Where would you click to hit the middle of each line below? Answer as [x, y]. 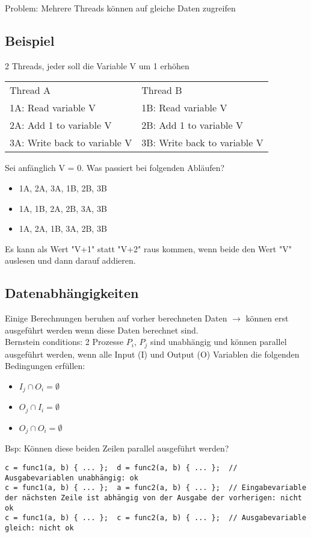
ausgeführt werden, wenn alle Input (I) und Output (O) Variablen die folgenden [152, 354]
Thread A [30, 90]
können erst [267, 318]
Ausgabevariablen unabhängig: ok [72, 478]
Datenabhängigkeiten [72, 293]
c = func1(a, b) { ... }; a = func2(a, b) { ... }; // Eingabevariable [156, 488]
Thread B [162, 90]
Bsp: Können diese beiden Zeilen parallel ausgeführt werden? [117, 448]
